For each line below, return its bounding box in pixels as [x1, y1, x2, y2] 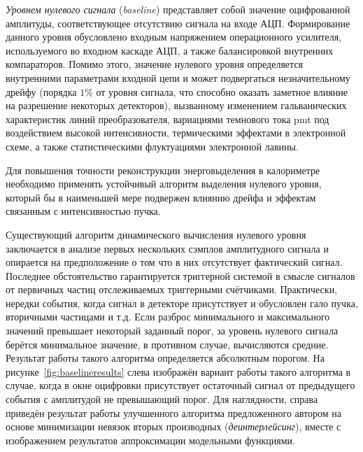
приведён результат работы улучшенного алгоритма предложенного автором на [6, 405, 341, 420]
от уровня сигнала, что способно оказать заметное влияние [96, 84, 348, 99]
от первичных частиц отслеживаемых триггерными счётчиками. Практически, [6, 282, 338, 297]
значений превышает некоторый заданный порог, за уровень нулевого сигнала [6, 323, 339, 338]
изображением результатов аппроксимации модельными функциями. [6, 432, 295, 447]
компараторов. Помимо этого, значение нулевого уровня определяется [6, 57, 304, 71]
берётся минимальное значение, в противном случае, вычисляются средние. [6, 337, 329, 351]
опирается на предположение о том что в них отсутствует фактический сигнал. [6, 255, 343, 269]
